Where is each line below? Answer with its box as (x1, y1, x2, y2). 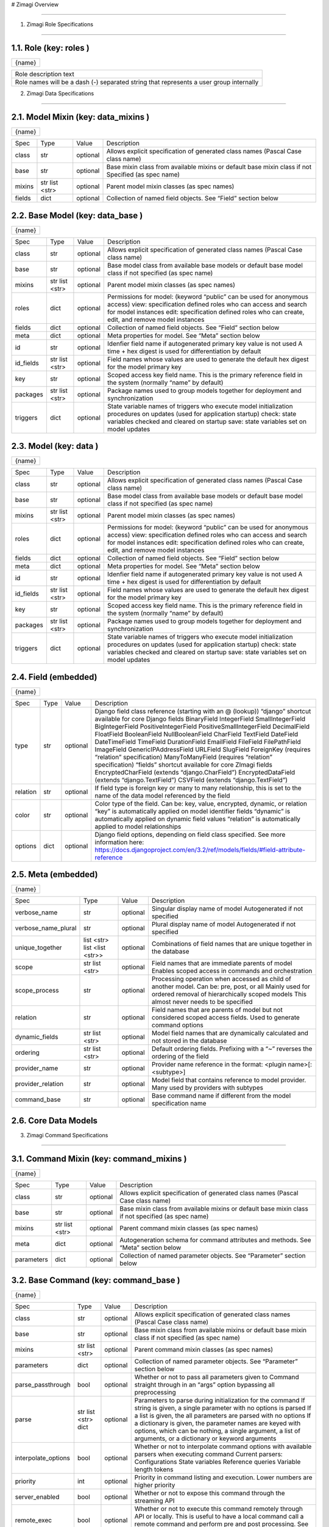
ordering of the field (151, 1052, 210, 1061)
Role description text (15, 70, 74, 79)
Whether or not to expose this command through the (134, 1489, 286, 1498)
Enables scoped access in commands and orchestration (151, 967, 313, 975)
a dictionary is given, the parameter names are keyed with (134, 1419, 301, 1427)
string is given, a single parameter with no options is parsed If (134, 1404, 312, 1412)
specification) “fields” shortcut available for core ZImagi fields (94, 760, 272, 769)
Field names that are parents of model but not (151, 1005, 283, 1014)
